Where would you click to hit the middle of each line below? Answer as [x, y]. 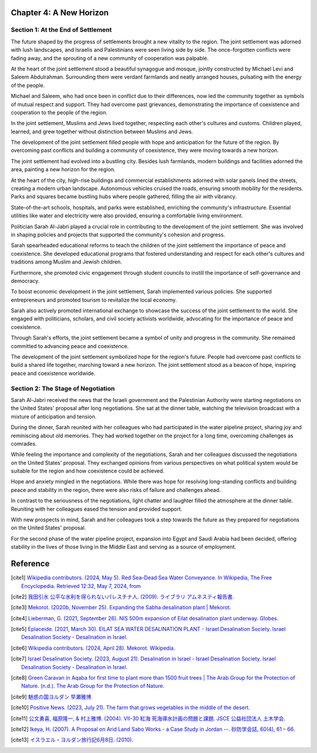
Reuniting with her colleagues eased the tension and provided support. [97, 509]
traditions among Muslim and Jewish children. [67, 262]
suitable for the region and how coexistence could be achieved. [87, 471]
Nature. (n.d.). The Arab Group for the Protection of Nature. [93, 686]
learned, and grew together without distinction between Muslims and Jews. [102, 131]
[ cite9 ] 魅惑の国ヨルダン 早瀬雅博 [51, 697]
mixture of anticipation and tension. [54, 416]
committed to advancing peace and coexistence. [70, 346]
